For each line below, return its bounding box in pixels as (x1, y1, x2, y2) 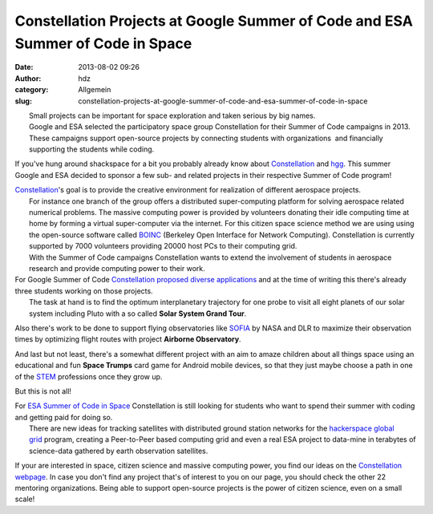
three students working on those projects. (14, 285, 153, 296)
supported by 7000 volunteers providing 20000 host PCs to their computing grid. (29, 241, 297, 251)
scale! (14, 494, 35, 504)
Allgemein (78, 85, 111, 95)
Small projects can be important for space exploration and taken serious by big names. (29, 111, 316, 120)
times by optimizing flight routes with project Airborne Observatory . (14, 334, 241, 344)
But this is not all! (14, 386, 72, 396)
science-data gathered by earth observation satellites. (29, 446, 208, 455)
